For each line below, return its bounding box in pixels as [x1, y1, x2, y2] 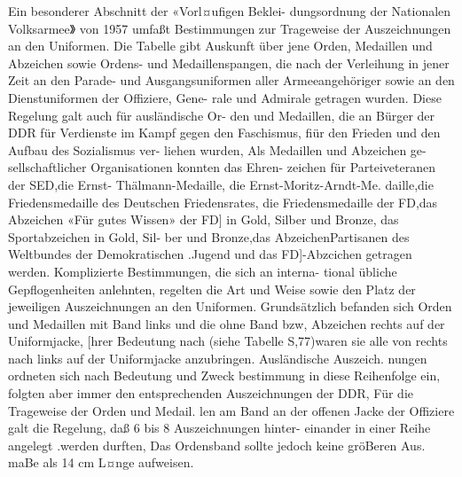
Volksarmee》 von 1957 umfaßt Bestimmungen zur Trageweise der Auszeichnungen [8, 19, 451, 37]
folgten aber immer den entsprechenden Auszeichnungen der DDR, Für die [8, 384, 414, 403]
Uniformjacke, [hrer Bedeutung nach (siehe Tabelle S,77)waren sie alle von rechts [8, 332, 448, 350]
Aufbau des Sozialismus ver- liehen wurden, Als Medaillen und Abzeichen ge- [8, 140, 427, 159]
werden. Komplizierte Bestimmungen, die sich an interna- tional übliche [8, 262, 397, 280]
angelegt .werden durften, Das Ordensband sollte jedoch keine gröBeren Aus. [8, 435, 426, 454]
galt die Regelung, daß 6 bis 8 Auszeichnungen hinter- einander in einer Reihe [8, 418, 431, 437]
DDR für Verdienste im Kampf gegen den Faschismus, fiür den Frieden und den [8, 123, 441, 142]
